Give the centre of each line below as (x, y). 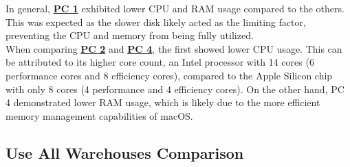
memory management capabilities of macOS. (99, 115)
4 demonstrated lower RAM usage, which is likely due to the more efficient (163, 102)
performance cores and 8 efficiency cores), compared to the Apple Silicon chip (169, 75)
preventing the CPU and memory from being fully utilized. (130, 35)
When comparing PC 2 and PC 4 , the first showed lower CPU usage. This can (174, 48)
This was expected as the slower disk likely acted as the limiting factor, (156, 22)
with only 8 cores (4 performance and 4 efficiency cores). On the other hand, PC (175, 89)
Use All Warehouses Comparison (125, 152)
